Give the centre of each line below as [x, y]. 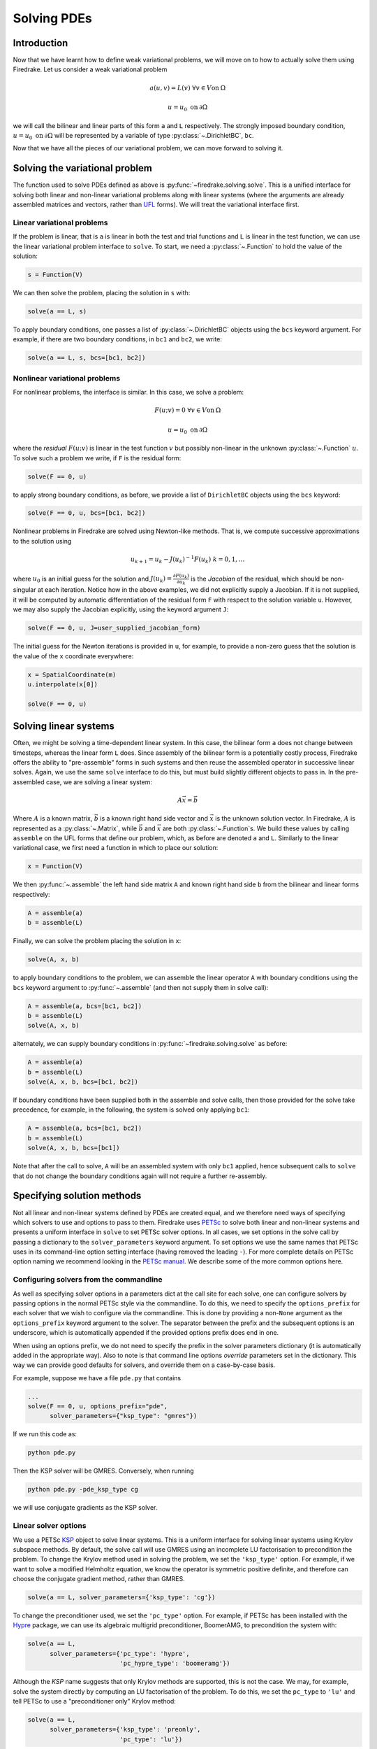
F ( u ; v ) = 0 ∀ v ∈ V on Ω [188, 410]
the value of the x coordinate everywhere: [73, 656]
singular [24, 590]
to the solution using [42, 541]
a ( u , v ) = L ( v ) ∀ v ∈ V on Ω [188, 88]
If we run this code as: [45, 1434]
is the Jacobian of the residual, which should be [260, 579]
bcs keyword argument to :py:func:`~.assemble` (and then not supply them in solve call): [141, 987]
